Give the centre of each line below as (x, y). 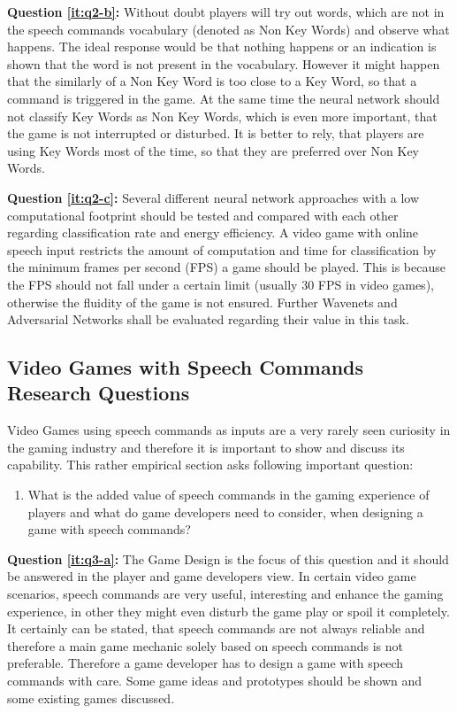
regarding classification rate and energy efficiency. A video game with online (213, 232)
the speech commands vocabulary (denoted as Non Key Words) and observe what (228, 29)
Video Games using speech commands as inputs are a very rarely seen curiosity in (229, 430)
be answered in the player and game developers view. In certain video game (212, 576)
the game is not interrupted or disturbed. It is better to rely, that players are (216, 133)
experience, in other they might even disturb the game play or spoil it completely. (228, 611)
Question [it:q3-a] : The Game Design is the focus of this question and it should (228, 558)
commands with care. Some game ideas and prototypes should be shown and (215, 680)
